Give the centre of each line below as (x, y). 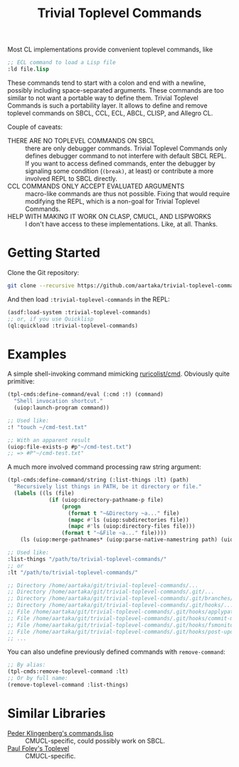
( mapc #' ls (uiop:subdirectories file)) (129, 520)
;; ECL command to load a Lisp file (62, 63)
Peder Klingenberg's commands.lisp (60, 733)
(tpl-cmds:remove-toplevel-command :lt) (68, 671)
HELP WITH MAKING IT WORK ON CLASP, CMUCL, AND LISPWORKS (109, 216)
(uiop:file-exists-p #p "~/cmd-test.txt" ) (70, 447)
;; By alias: (27, 665)
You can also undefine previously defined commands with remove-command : (116, 652)
